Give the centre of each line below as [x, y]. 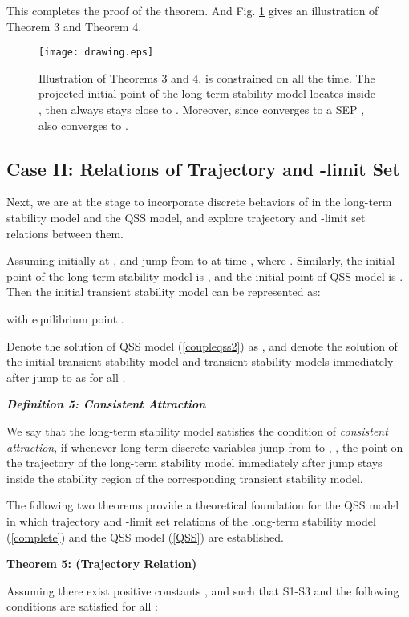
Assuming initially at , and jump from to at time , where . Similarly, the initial [201, 260]
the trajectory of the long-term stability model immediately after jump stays [194, 463]
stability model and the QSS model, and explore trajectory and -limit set [186, 218]
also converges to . [83, 125]
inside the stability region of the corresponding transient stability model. [185, 478]
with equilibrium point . [65, 318]
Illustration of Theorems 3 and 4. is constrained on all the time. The [207, 77]
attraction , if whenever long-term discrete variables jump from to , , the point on [205, 447]
